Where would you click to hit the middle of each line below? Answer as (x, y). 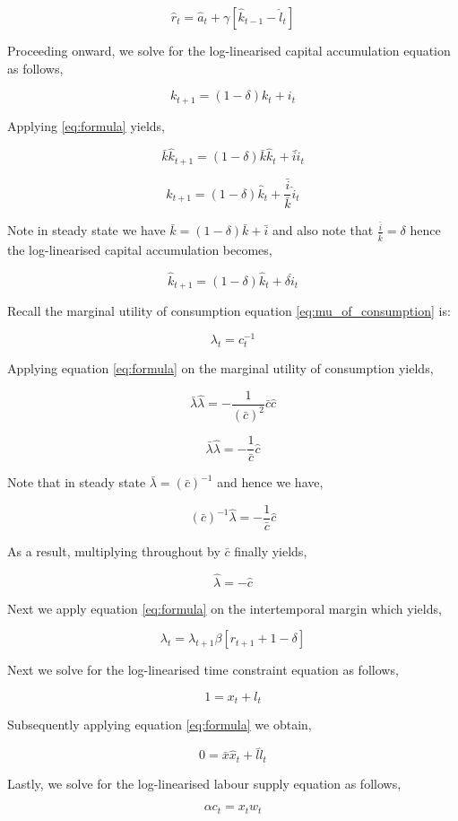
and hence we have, (270, 482)
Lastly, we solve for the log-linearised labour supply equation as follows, (204, 783)
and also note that (323, 230)
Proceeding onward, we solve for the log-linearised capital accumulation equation (229, 50)
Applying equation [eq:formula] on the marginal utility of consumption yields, (220, 368)
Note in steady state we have (86, 230)
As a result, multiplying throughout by (114, 551)
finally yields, (271, 551)
